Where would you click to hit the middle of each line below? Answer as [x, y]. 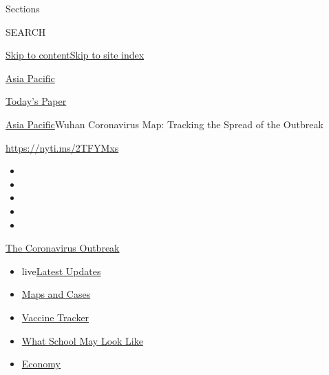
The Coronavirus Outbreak [63, 248]
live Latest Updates [61, 271]
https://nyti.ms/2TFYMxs [62, 147]
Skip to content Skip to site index [75, 55]
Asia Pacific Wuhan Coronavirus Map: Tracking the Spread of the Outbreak [164, 124]
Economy [41, 364]
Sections [23, 8]
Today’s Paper [36, 101]
